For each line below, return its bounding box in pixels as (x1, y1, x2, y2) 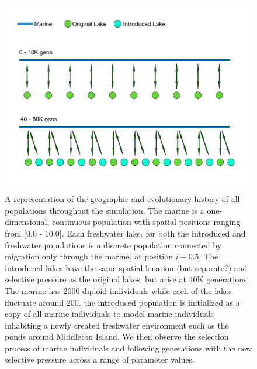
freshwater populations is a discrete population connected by (5, 238, 222, 251)
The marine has (5, 284, 61, 296)
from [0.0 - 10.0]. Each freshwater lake (5, 227, 141, 239)
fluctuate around (5, 296, 64, 308)
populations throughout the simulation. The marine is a (5, 204, 204, 216)
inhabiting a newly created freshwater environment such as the (5, 319, 229, 331)
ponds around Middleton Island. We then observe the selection (5, 330, 229, 343)
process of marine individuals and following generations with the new (5, 341, 252, 354)
